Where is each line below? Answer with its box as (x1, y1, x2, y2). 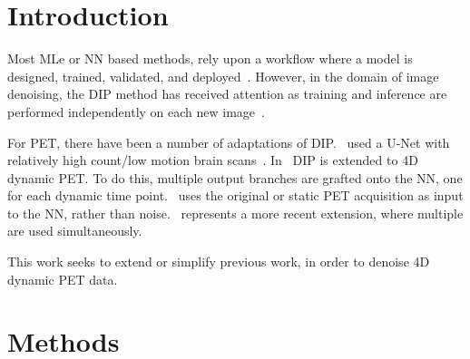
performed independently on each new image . (7, 102, 265, 121)
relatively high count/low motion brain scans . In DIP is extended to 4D (7, 150, 418, 170)
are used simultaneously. (7, 221, 142, 240)
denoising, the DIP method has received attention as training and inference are (7, 84, 447, 103)
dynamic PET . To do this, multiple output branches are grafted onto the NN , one (7, 168, 463, 187)
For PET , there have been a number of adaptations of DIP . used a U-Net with (7, 132, 450, 151)
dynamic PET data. (7, 269, 118, 288)
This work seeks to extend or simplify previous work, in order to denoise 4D (7, 252, 430, 271)
